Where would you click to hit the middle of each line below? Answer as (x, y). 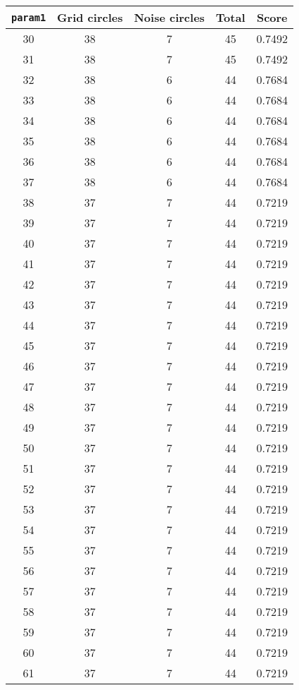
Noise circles (169, 17)
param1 (29, 17)
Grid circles (90, 17)
